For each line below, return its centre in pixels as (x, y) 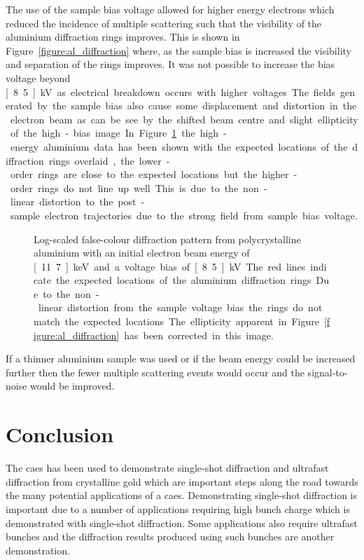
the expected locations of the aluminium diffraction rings (183, 280)
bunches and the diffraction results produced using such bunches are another (170, 537)
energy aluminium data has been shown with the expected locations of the (179, 146)
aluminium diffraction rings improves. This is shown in (123, 37)
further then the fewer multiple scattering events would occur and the (155, 372)
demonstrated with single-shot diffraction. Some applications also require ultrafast (182, 523)
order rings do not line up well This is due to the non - (139, 187)
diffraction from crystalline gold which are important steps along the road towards (182, 481)
